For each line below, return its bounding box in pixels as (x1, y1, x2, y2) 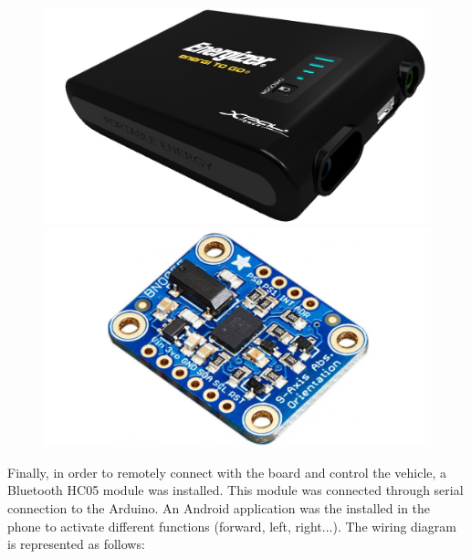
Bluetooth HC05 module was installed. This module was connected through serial (7, 480, 464, 500)
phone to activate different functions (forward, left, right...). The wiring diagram (7, 516, 456, 535)
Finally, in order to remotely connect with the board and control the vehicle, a (7, 462, 447, 481)
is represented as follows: (7, 534, 145, 554)
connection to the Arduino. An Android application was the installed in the (7, 498, 431, 517)
